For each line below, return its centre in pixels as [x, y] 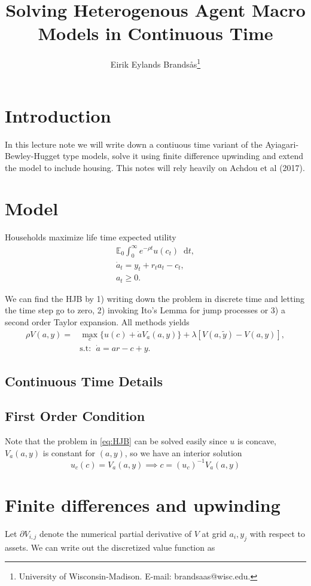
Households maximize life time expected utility [91, 237]
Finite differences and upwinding [143, 505]
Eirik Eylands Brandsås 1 [155, 63]
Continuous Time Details [84, 381]
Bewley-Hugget [33, 156]
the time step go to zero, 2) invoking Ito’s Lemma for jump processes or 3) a [145, 310]
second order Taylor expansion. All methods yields [97, 322]
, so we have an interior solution [183, 452]
